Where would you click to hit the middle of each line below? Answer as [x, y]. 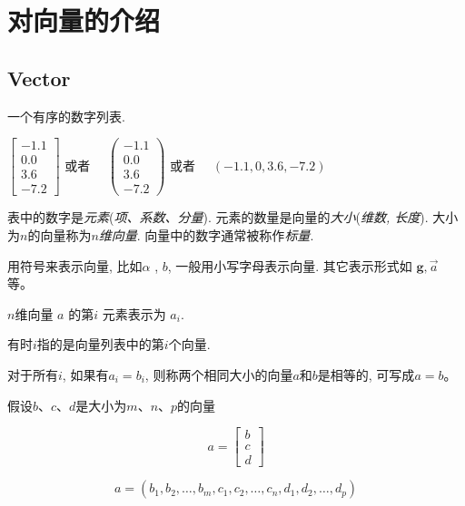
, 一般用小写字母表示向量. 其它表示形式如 [290, 265]
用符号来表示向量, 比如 [75, 265]
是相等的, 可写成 [366, 374]
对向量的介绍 [84, 20]
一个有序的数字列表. [66, 116]
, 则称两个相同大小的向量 [219, 374]
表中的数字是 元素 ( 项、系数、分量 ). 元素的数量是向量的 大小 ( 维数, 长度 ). [218, 217]
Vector [39, 78]
